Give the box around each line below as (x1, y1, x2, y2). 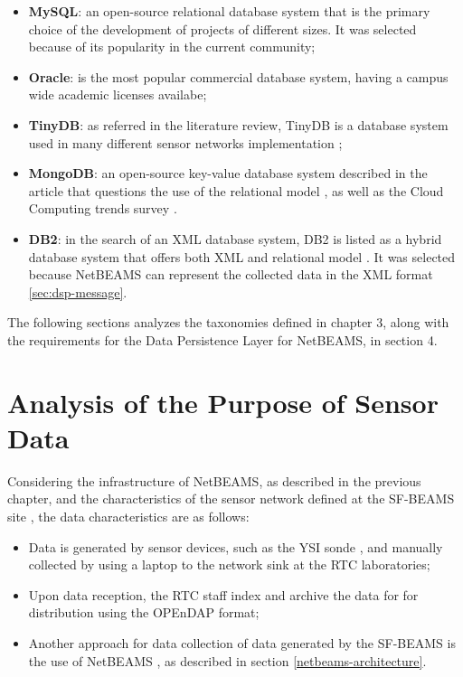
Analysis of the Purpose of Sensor (7, 383, 439, 420)
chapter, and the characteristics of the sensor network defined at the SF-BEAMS (7, 489, 455, 508)
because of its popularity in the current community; (28, 37, 316, 56)
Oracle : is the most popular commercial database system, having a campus (28, 67, 449, 86)
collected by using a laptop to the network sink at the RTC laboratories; (28, 555, 430, 574)
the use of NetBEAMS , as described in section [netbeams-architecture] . (28, 651, 427, 670)
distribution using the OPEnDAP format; (28, 603, 260, 622)
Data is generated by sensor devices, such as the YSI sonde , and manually (28, 537, 443, 556)
